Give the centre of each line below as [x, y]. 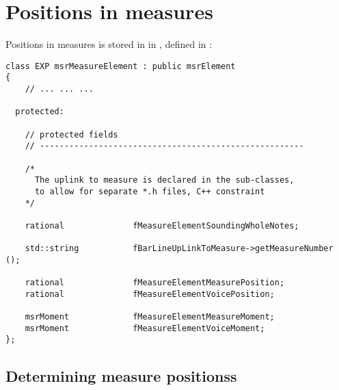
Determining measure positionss [121, 375]
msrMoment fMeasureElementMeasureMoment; [150, 317]
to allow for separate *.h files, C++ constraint [150, 191]
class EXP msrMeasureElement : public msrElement [121, 66]
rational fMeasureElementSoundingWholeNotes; [162, 225]
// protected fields [71, 134]
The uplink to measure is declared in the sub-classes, [164, 180]
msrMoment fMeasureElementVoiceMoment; [145, 328]
